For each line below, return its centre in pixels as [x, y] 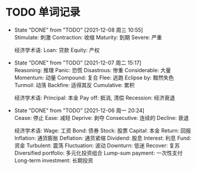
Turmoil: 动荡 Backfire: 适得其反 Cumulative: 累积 [74, 85]
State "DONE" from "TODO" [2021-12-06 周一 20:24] [79, 110]
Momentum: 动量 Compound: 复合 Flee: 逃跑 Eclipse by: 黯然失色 [94, 78]
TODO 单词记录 [43, 12]
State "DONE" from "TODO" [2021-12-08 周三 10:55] [79, 30]
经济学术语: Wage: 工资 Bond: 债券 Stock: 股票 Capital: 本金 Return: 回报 [103, 130]
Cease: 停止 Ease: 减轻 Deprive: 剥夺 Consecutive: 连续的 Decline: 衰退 [101, 118]
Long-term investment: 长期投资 [54, 160]
